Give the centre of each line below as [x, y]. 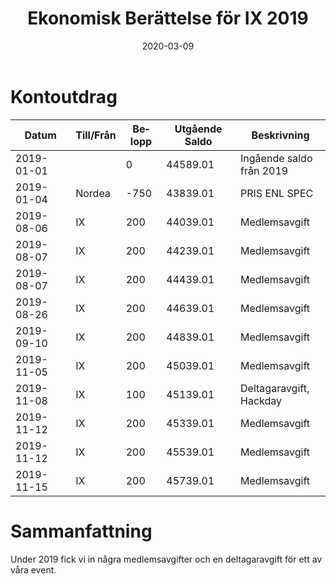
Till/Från [96, 135]
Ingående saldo [276, 158]
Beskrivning [280, 135]
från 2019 [264, 170]
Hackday [261, 400]
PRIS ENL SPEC [277, 193]
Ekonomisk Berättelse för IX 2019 [168, 18]
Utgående [198, 129]
